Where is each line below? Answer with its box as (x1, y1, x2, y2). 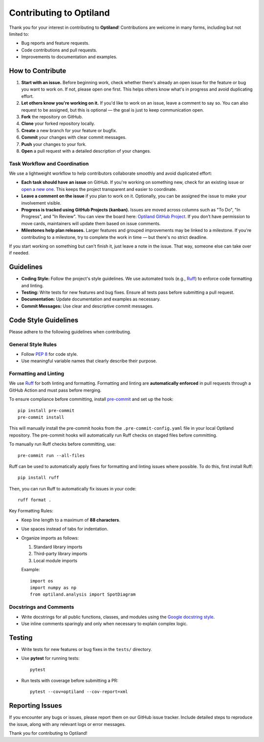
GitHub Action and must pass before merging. (9, 387, 102, 393)
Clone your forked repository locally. (21, 120, 95, 127)
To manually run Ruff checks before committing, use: (9, 441, 116, 447)
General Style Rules (9, 341, 57, 348)
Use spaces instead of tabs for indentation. (21, 526, 109, 532)
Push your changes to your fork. (21, 141, 87, 147)
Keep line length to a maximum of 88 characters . (21, 517, 121, 523)
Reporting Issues (9, 701, 62, 710)
